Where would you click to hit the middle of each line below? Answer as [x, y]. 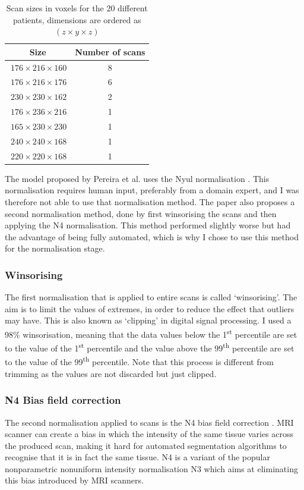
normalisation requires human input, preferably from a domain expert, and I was [152, 190]
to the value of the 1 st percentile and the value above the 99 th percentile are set [150, 347]
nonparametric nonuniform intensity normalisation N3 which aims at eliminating [151, 468]
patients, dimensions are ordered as [77, 19]
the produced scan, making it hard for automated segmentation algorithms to [146, 445]
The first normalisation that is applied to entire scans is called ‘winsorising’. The [151, 297]
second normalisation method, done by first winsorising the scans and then [141, 213]
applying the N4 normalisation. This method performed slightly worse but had [148, 225]
